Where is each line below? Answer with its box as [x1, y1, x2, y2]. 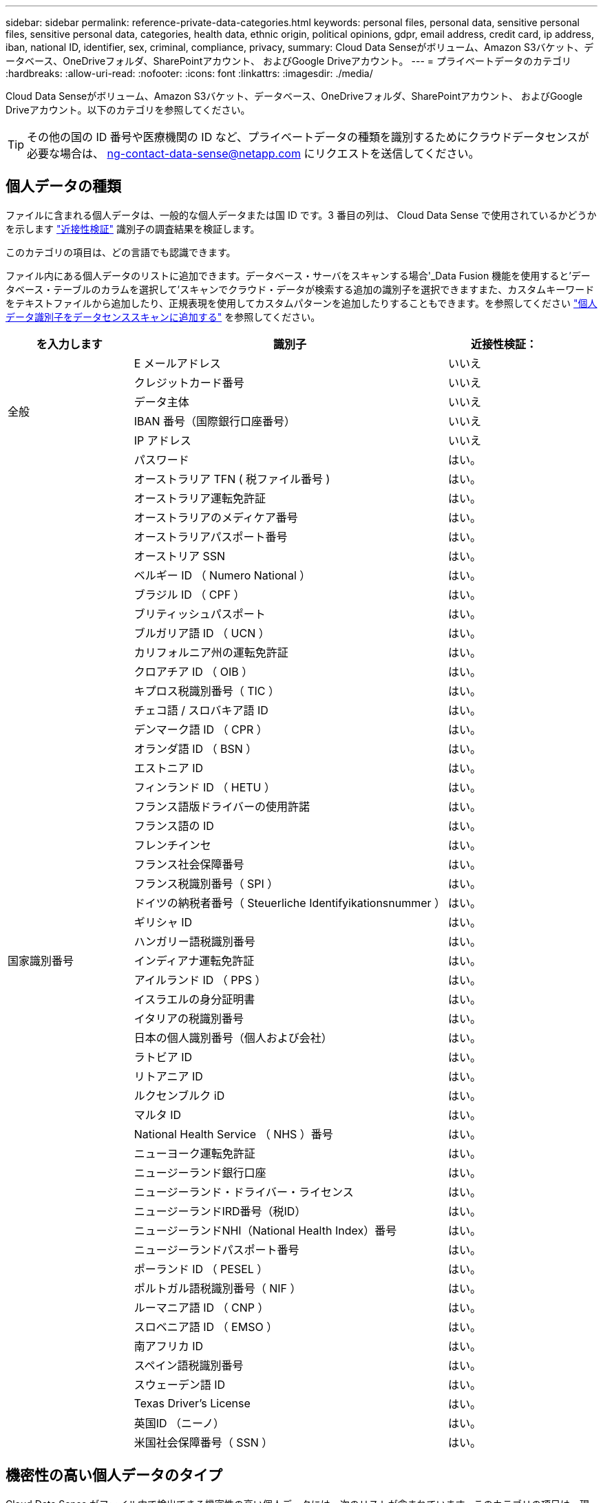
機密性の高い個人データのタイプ [6, 1467, 222, 1484]
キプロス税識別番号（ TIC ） [134, 683, 280, 698]
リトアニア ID [134, 1069, 203, 1083]
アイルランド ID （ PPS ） [134, 972, 266, 987]
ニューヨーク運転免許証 [134, 1146, 255, 1160]
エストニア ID [134, 760, 204, 775]
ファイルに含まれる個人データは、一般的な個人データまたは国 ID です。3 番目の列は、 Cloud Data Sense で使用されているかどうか [6, 209, 597, 221]
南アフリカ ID [134, 1339, 204, 1353]
